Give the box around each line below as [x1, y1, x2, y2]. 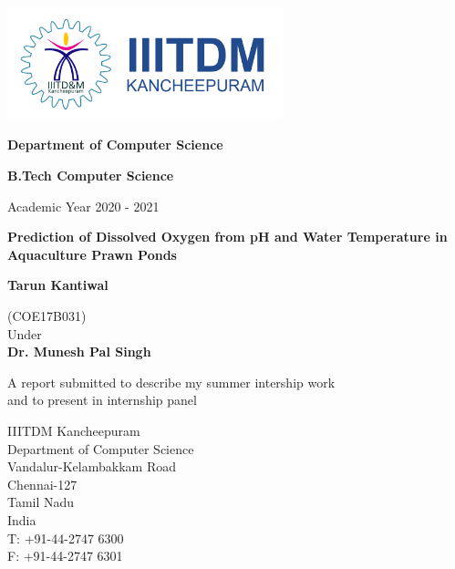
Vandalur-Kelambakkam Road [7, 457, 176, 476]
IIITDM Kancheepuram [7, 420, 140, 440]
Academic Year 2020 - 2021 [7, 196, 160, 215]
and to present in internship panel [7, 390, 197, 409]
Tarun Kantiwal [7, 275, 109, 295]
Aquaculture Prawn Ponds [7, 244, 177, 264]
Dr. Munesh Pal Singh [7, 342, 151, 361]
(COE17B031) [7, 306, 87, 325]
